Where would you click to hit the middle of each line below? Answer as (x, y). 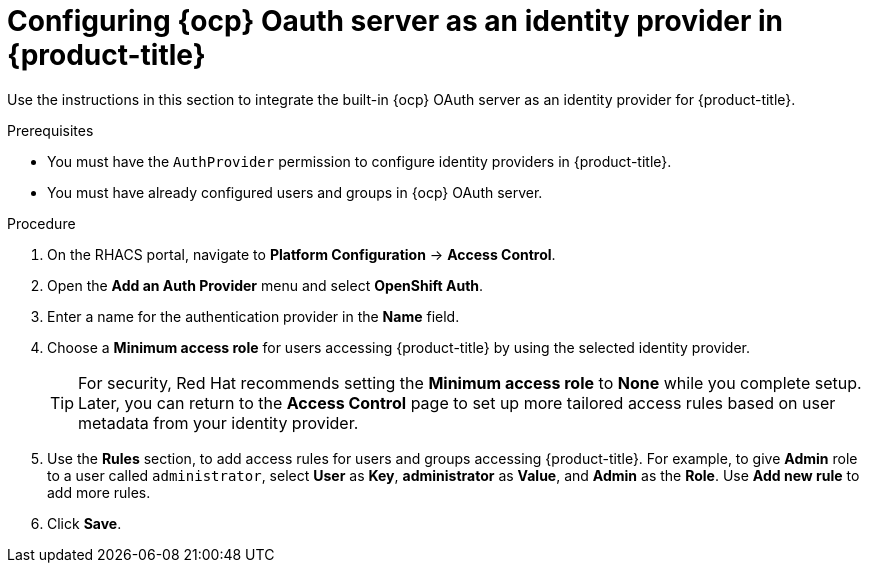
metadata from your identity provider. (218, 422)
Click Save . (84, 523)
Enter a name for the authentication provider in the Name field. (253, 316)
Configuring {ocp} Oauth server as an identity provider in (395, 21)
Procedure (41, 223)
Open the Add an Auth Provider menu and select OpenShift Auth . (265, 285)
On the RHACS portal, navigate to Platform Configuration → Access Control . (301, 254)
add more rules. (99, 492)
